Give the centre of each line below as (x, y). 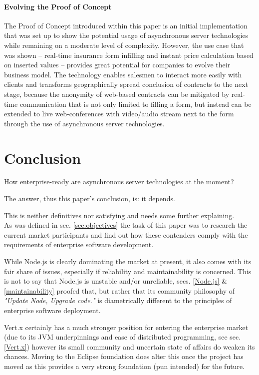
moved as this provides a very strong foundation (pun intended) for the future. (125, 366)
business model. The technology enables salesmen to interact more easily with (123, 74)
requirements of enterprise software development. (79, 244)
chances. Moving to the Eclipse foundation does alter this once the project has (124, 356)
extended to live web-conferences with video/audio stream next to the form (119, 114)
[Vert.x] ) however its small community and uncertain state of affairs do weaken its (129, 346)
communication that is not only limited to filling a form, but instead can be (135, 104)
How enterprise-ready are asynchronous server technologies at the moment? (119, 182)
